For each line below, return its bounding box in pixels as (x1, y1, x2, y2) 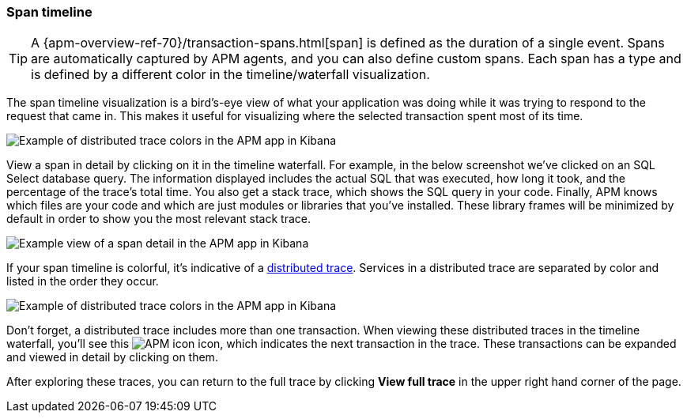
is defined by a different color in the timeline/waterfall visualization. (31, 66, 430, 83)
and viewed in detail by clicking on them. (6, 350, 218, 364)
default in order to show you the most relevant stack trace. (6, 212, 311, 226)
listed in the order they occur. (6, 274, 159, 289)
